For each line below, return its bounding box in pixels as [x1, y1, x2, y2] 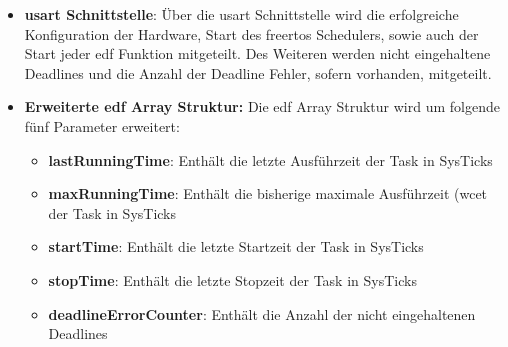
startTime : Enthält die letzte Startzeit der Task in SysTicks [48, 236, 424, 257]
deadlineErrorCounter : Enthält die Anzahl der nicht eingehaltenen [48, 303, 476, 324]
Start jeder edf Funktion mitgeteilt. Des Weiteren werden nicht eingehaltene [24, 43, 491, 64]
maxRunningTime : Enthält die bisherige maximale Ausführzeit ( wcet [48, 183, 488, 204]
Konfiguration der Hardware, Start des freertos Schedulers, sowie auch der [24, 23, 479, 44]
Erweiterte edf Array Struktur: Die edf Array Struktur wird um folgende [24, 96, 500, 117]
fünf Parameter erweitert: [24, 115, 180, 136]
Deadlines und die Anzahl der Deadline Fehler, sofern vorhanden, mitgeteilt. [24, 62, 492, 83]
